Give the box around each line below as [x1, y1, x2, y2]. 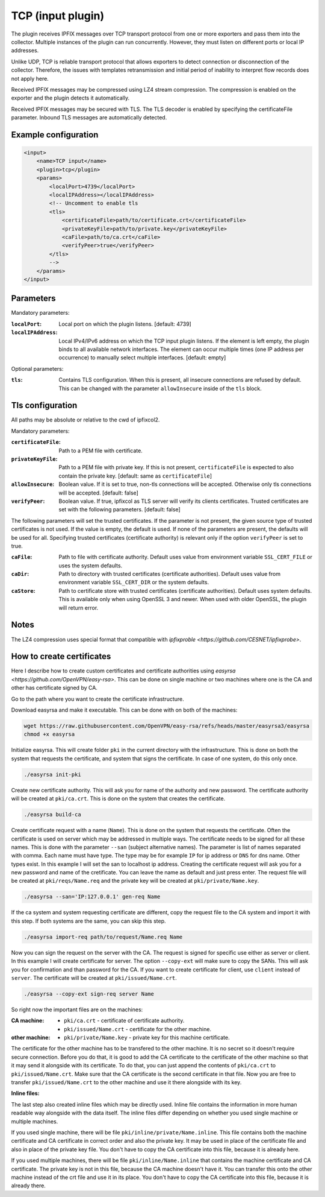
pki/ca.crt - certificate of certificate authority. [64, 1017, 185, 1025]
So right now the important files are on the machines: [11, 1006, 143, 1013]
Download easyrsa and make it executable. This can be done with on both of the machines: [11, 706, 238, 714]
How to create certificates [11, 651, 111, 662]
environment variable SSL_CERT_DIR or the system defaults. [58, 579, 209, 586]
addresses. [11, 47, 39, 54]
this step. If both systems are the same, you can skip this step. [11, 917, 166, 924]
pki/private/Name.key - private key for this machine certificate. [64, 1034, 230, 1041]
